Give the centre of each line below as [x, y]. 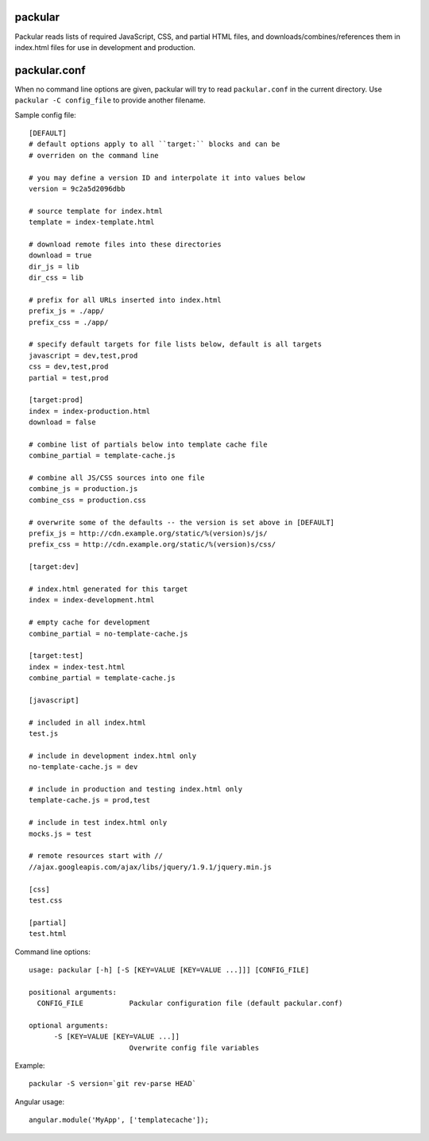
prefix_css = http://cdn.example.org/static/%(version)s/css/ [153, 545]
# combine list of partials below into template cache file [148, 444]
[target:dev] [54, 567]
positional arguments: [73, 992]
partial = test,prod [69, 378]
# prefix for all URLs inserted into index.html [125, 300]
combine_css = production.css [88, 500]
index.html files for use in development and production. [105, 47]
